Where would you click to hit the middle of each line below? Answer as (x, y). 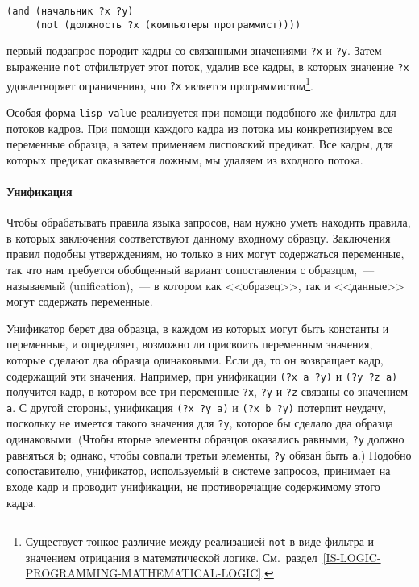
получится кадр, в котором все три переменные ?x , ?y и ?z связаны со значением (207, 391)
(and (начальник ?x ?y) (70, 11)
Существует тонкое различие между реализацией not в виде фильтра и (200, 541)
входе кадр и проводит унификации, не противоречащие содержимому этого (193, 487)
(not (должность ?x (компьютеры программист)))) (168, 25)
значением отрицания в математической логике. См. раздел (171, 557)
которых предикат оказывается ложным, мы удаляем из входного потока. (185, 159)
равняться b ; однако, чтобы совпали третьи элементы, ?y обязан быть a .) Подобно (209, 454)
